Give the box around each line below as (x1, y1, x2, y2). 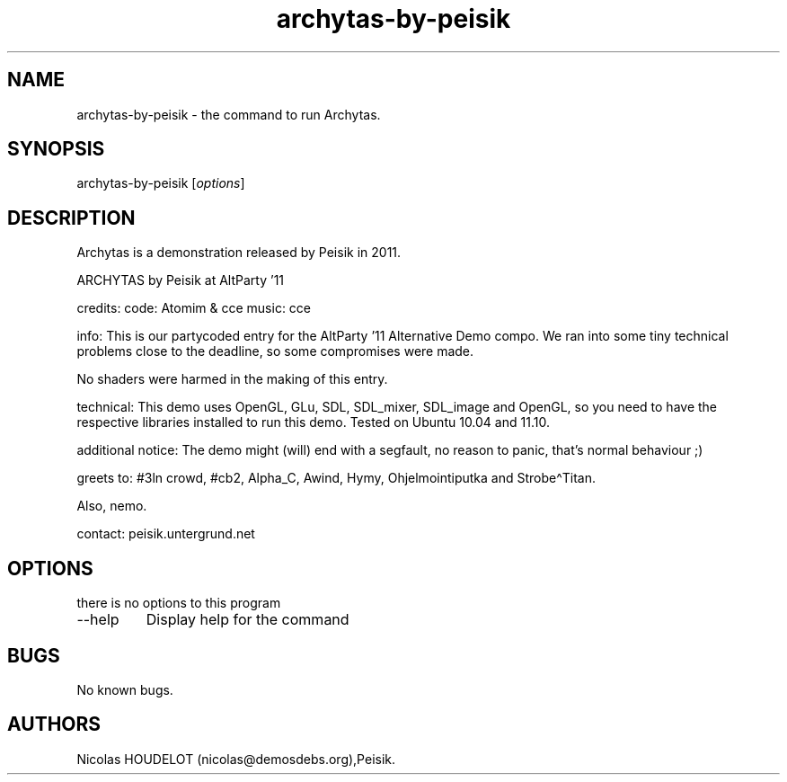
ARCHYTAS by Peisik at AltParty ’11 (76, 272, 285, 289)
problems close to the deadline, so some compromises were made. (76, 343, 474, 360)
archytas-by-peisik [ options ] (76, 175, 245, 191)
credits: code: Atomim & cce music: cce (76, 300, 312, 316)
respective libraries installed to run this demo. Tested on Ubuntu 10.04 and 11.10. (76, 414, 550, 431)
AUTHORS (7, 713, 102, 736)
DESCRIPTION (7, 206, 136, 229)
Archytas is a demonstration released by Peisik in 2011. (76, 244, 402, 261)
